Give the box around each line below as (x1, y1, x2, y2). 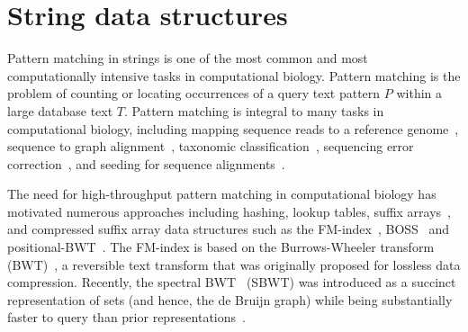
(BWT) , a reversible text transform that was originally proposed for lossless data (7, 255, 461, 274)
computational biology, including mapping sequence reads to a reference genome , (7, 119, 459, 138)
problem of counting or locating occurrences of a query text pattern (7, 84, 381, 103)
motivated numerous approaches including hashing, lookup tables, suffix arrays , (7, 202, 452, 220)
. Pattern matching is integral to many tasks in (124, 101, 384, 120)
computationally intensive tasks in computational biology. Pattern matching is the (7, 66, 461, 85)
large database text (7, 101, 113, 120)
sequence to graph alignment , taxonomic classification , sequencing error (7, 137, 414, 156)
